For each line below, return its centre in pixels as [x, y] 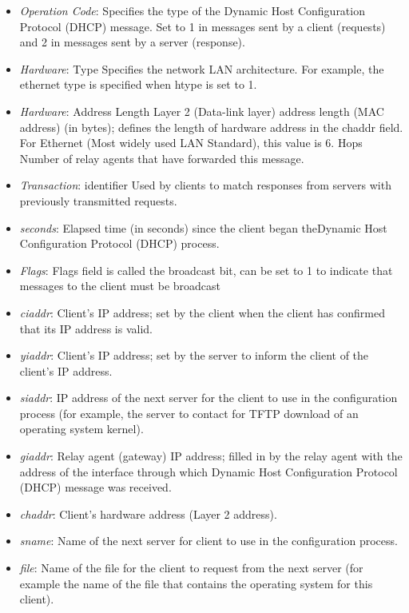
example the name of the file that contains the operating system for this [196, 583]
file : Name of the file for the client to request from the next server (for [191, 568]
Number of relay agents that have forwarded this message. [162, 158]
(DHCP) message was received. [95, 487]
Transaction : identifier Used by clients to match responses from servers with [205, 185]
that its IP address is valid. [86, 328]
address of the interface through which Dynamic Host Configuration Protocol [208, 471]
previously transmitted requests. [98, 200]
